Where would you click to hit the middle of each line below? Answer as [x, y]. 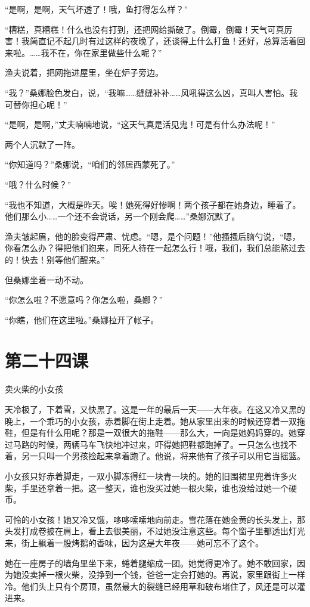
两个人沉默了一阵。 [42, 144]
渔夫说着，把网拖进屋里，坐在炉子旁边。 [84, 72]
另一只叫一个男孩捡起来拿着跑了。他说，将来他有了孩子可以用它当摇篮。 [163, 456]
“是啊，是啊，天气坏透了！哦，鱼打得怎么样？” [97, 9]
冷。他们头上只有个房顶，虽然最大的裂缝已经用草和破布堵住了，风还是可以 [151, 586]
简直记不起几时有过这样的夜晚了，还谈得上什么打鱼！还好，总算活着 [163, 41]
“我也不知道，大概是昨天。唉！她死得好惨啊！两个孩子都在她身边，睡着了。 [153, 204]
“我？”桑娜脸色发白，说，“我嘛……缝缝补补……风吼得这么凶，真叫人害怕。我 [151, 92]
